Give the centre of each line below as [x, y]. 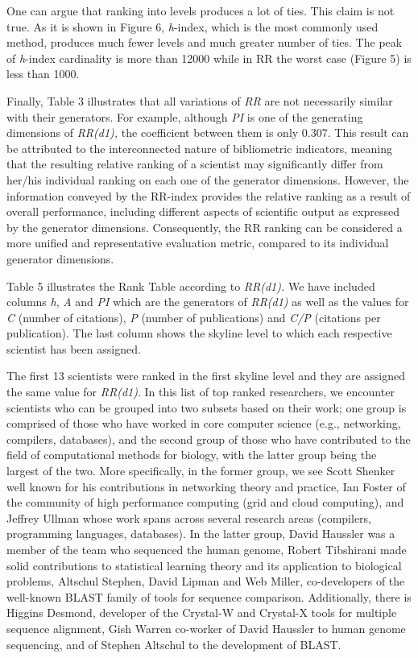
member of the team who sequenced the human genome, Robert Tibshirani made [207, 549]
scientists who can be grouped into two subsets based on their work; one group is [207, 407]
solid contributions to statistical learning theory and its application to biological [204, 565]
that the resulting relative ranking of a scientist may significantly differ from [195, 164]
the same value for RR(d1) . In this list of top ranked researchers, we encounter [201, 392]
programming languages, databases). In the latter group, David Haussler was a [201, 534]
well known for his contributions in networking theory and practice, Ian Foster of [206, 486]
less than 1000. [43, 74]
